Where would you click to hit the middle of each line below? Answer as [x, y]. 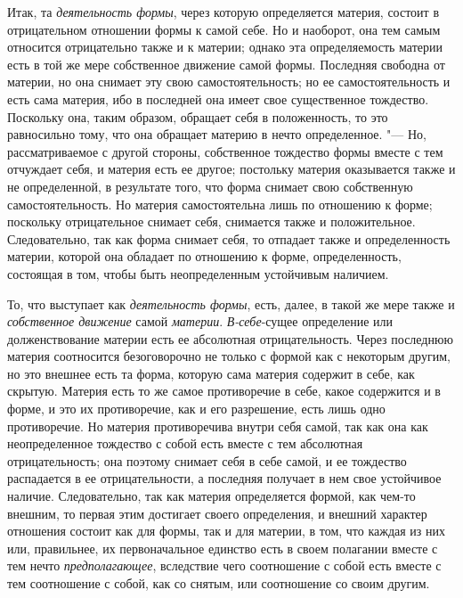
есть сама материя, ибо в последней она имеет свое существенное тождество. [218, 98]
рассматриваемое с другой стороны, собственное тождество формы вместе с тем [225, 151]
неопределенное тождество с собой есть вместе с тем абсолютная [185, 443]
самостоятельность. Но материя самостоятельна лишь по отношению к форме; [220, 204]
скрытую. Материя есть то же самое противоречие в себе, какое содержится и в [224, 391]
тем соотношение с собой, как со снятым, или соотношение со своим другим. [219, 583]
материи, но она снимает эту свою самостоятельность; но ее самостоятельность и [229, 82]
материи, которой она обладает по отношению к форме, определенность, [204, 256]
